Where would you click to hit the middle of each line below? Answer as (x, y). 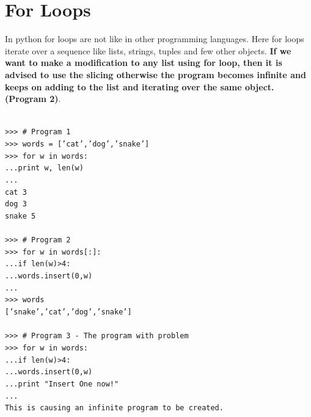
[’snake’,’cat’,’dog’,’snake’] (68, 312)
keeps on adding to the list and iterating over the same (123, 86)
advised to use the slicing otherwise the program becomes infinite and (155, 74)
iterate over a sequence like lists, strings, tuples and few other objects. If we (148, 50)
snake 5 (20, 216)
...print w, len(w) (44, 168)
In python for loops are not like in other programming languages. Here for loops (155, 39)
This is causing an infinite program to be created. (114, 408)
